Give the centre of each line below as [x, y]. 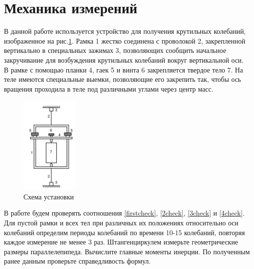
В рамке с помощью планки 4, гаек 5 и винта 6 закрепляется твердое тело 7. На [124, 69]
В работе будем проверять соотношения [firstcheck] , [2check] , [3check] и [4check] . [124, 213]
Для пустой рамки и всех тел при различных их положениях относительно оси [121, 222]
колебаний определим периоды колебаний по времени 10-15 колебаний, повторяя [125, 232]
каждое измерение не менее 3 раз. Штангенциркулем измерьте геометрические [121, 242]
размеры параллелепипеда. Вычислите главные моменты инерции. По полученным [127, 251]
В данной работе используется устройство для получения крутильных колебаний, [125, 31]
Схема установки [49, 196]
